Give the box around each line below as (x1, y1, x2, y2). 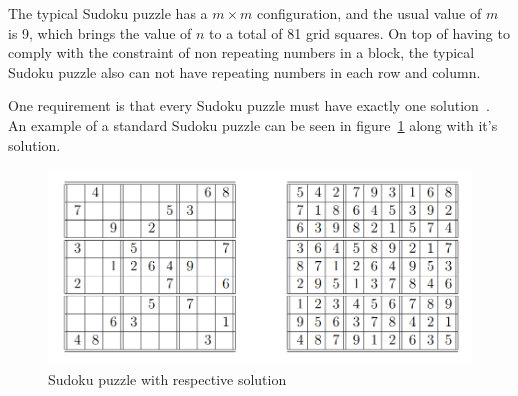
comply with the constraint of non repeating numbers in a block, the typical (8, 42, 475, 63)
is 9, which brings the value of (8, 22, 192, 43)
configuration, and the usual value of (257, 3, 482, 23)
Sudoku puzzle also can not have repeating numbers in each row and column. (8, 61, 481, 82)
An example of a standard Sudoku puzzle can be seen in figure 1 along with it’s (8, 114, 498, 135)
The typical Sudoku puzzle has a (8, 3, 208, 23)
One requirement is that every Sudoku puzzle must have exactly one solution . (8, 95, 490, 116)
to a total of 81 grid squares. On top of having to (209, 22, 510, 43)
